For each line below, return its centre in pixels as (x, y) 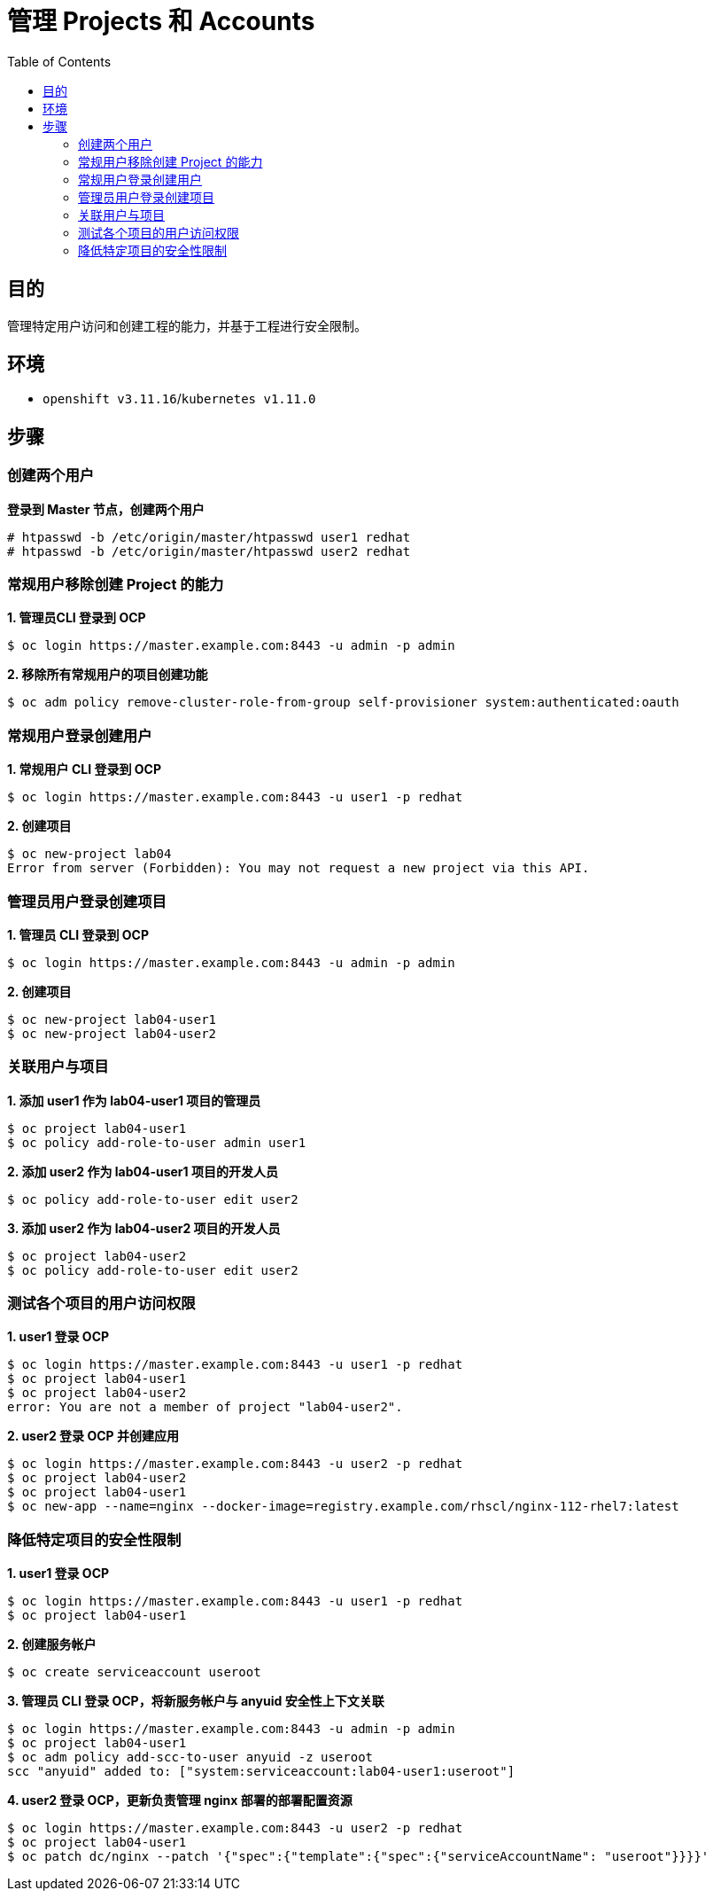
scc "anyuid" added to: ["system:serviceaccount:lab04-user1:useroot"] (261, 1772)
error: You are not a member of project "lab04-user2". (205, 1407)
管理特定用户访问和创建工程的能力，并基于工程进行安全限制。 (187, 325)
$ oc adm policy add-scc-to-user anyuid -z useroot (190, 1757)
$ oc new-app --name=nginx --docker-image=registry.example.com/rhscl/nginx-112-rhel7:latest (343, 1507)
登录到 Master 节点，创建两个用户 (106, 509)
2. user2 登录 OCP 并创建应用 (93, 1436)
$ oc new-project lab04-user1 (112, 1019)
